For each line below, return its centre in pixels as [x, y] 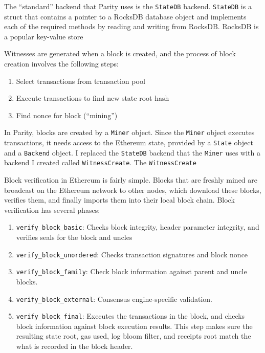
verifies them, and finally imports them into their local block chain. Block [119, 200]
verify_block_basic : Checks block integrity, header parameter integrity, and [138, 227]
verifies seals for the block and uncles [74, 237]
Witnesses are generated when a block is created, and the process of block [120, 53]
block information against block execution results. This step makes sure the [134, 326]
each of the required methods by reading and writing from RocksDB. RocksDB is [131, 26]
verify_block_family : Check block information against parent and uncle [131, 271]
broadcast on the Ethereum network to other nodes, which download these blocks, [133, 190]
